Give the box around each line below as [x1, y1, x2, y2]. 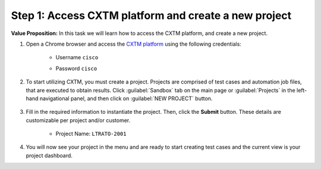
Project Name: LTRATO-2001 [55, 130, 127, 138]
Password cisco [55, 65, 97, 72]
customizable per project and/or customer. [26, 116, 131, 124]
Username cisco [55, 54, 99, 61]
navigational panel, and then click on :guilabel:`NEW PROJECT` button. [39, 95, 213, 102]
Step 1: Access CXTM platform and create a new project [11, 9, 292, 22]
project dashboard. [26, 152, 73, 159]
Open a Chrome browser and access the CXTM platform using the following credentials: [26, 40, 242, 47]
